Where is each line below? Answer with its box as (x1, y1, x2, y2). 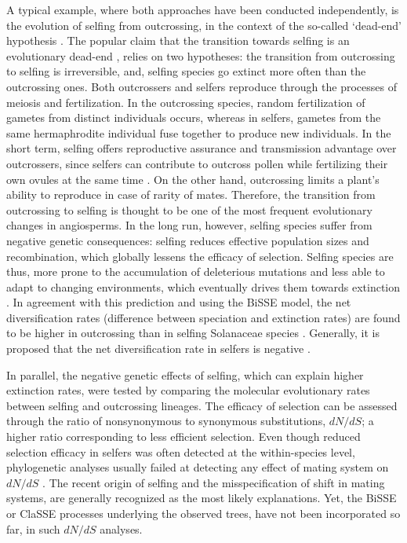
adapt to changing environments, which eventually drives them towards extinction (6, 278, 401, 295)
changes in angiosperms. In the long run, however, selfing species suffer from (6, 217, 372, 233)
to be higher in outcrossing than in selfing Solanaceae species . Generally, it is (6, 325, 380, 341)
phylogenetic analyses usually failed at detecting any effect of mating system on (6, 459, 389, 475)
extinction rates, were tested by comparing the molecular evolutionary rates (6, 382, 370, 398)
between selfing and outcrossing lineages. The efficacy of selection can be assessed (6, 397, 398, 413)
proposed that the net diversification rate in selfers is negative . (6, 340, 311, 357)
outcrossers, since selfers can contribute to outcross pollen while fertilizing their (6, 155, 388, 171)
